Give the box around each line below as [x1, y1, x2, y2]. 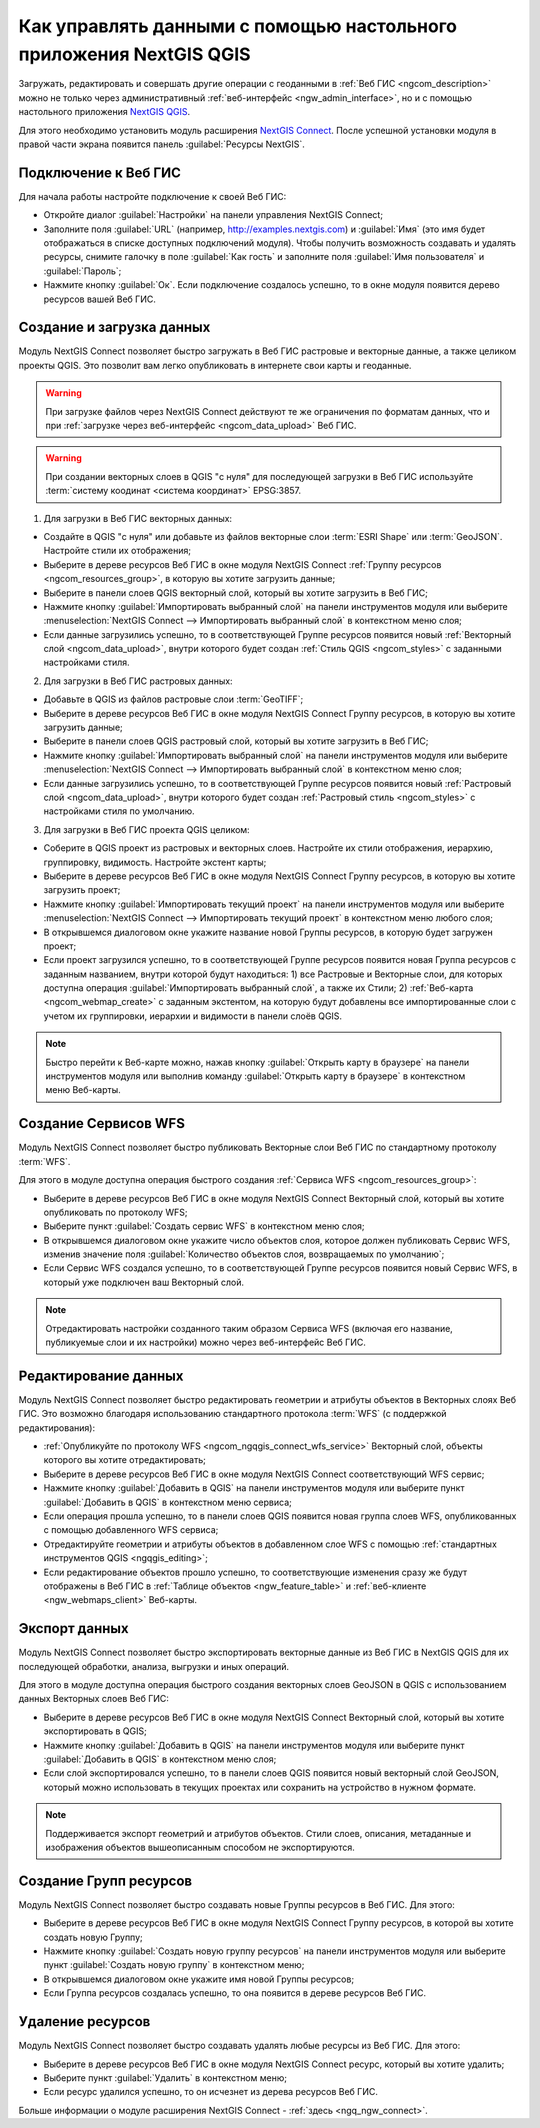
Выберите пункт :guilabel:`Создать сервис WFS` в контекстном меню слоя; [43, 1220, 365, 1232]
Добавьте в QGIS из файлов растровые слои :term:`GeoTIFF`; [43, 693, 304, 705]
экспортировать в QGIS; [43, 1725, 147, 1737]
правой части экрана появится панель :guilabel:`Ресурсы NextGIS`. [18, 138, 305, 150]
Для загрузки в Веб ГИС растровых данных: [43, 675, 234, 687]
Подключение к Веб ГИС [18, 164, 182, 181]
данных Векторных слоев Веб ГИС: [18, 1693, 170, 1705]
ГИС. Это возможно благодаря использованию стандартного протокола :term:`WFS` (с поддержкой [18, 1408, 447, 1420]
